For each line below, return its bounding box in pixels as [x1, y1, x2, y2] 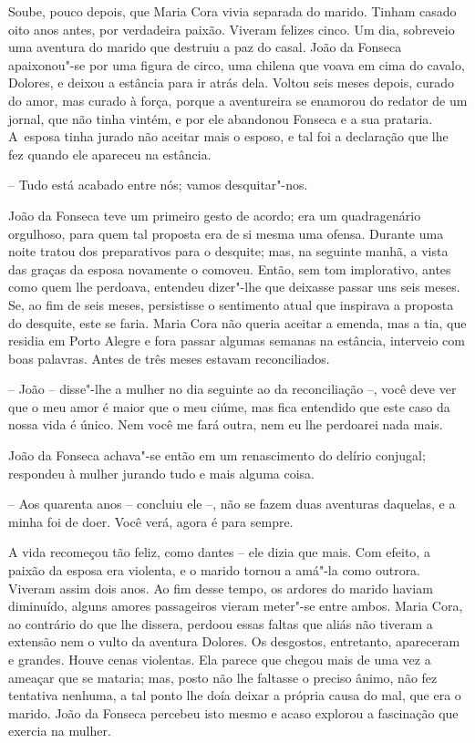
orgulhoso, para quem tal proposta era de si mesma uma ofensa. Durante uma [8, 223, 444, 243]
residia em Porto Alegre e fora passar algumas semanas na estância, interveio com [8, 331, 466, 350]
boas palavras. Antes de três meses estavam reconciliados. [8, 348, 330, 367]
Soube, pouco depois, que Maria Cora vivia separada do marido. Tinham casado [8, 2, 457, 20]
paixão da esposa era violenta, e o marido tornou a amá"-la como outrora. [8, 561, 421, 580]
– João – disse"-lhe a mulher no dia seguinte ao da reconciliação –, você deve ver [8, 379, 457, 398]
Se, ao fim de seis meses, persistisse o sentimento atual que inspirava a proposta [8, 294, 454, 314]
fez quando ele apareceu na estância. [8, 144, 212, 163]
